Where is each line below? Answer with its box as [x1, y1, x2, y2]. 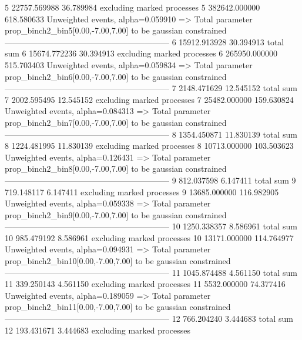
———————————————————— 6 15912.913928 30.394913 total [5, 35, 284, 48]
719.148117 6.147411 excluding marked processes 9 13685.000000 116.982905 [5, 185, 279, 198]
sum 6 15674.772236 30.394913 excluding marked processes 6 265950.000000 [5, 47, 277, 59]
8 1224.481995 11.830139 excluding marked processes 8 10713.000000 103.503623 [5, 139, 294, 152]
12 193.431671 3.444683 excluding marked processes [5, 324, 191, 336]
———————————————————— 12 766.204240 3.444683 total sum [5, 312, 293, 325]
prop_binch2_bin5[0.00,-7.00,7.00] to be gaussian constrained [5, 24, 227, 36]
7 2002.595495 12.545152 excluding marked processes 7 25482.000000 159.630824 [5, 93, 294, 105]
